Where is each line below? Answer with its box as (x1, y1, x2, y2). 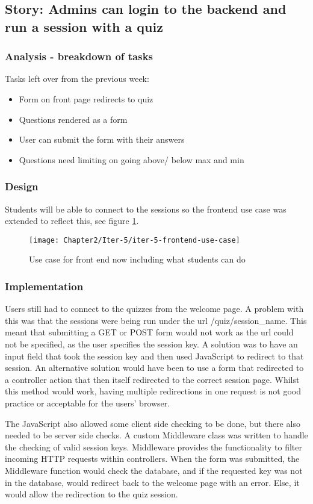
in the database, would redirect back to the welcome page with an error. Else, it (5, 476, 300, 488)
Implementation (5, 278, 84, 293)
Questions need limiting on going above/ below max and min (19, 153, 244, 166)
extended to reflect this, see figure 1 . (5, 214, 139, 227)
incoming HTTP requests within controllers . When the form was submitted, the (5, 452, 300, 465)
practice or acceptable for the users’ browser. (5, 396, 170, 409)
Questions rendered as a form (19, 113, 128, 125)
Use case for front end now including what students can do (29, 253, 246, 266)
